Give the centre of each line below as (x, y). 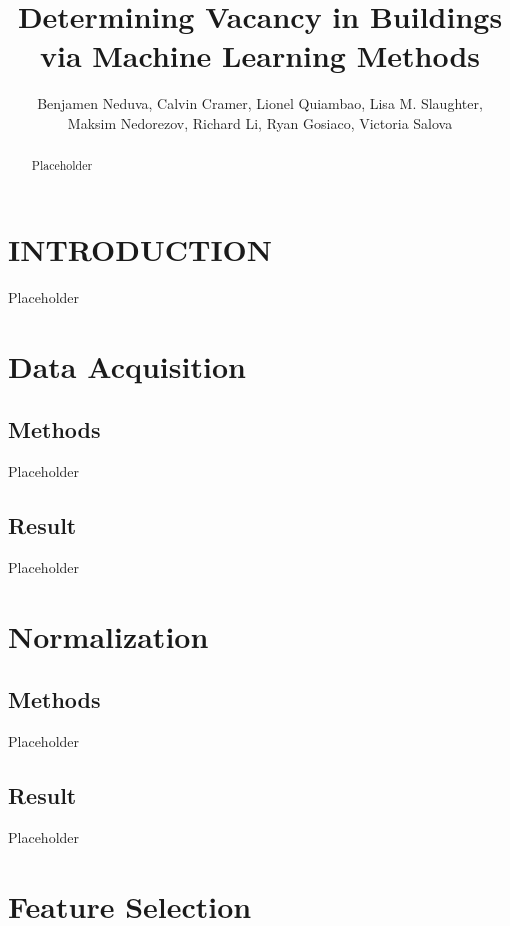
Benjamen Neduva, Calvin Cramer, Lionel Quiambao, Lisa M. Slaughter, (260, 103)
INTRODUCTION (140, 248)
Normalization (108, 635)
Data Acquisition (127, 365)
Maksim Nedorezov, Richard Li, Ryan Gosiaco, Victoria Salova (260, 122)
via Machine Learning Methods (260, 55)
